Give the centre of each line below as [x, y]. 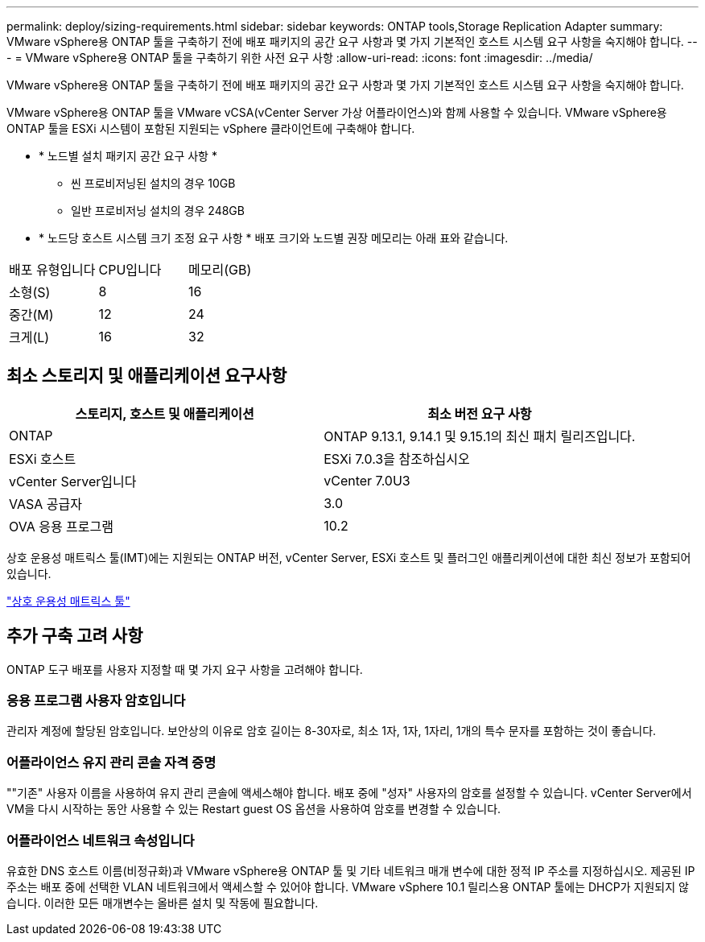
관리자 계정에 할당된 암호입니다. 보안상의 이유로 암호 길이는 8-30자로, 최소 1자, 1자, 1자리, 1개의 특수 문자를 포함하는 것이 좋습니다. [332, 731]
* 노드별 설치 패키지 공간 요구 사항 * [128, 156]
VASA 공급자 [45, 504]
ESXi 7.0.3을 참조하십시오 [397, 459]
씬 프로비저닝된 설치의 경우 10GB [153, 183]
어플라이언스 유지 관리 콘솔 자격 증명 [111, 762]
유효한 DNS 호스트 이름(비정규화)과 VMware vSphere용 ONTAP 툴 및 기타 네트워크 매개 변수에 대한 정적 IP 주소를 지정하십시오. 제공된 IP [351, 870]
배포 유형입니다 [52, 270]
